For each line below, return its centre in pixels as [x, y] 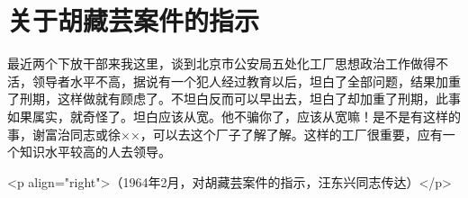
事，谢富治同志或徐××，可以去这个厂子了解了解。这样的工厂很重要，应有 [225, 134]
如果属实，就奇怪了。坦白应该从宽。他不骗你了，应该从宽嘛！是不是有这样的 [234, 116]
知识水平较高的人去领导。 [95, 152]
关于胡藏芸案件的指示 [134, 20]
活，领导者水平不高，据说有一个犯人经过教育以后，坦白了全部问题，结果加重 [234, 81]
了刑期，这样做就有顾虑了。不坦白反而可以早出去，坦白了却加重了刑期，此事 [234, 99]
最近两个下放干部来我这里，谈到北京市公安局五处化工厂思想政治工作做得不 [228, 63]
